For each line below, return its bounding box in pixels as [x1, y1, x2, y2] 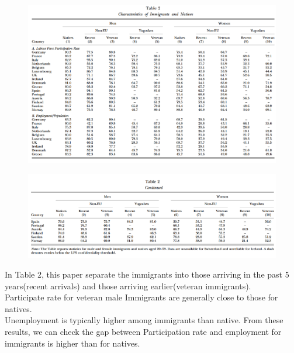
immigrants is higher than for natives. [5, 337, 140, 349]
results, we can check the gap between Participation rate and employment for [5, 326, 282, 338]
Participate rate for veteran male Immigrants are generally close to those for [5, 291, 278, 303]
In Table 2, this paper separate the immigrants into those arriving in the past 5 [5, 268, 289, 281]
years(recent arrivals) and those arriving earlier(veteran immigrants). [5, 279, 251, 292]
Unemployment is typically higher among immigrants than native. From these [5, 314, 283, 326]
